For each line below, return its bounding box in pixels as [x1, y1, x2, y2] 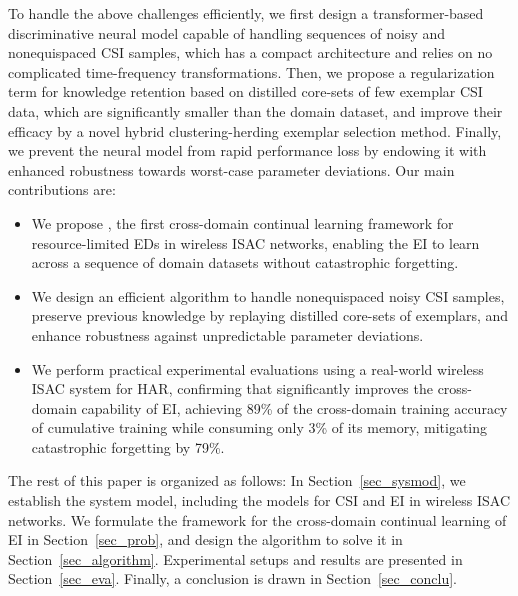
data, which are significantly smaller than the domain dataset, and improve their [8, 100, 503, 121]
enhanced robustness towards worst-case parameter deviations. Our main [8, 159, 455, 180]
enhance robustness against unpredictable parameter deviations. [31, 324, 424, 345]
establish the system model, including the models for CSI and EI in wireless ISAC [8, 490, 511, 511]
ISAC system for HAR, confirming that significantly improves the [31, 378, 433, 399]
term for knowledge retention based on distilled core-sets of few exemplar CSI [8, 81, 483, 102]
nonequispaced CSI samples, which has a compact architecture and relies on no [8, 42, 493, 63]
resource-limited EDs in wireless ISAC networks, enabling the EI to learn [31, 232, 480, 253]
